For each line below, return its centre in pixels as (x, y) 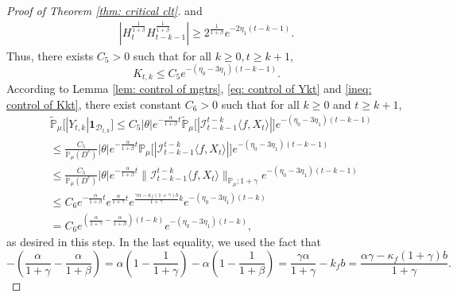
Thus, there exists (50, 55)
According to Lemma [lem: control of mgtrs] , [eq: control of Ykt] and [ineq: (189, 89)
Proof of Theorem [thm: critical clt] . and (105, 10)
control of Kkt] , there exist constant (94, 104)
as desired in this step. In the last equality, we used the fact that (164, 242)
